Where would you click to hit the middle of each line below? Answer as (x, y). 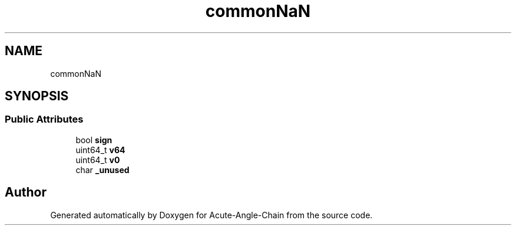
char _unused (102, 170)
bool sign (94, 140)
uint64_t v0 (98, 160)
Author (26, 192)
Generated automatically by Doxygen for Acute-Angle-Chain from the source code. (211, 215)
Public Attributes (44, 119)
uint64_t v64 (100, 150)
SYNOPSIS (37, 96)
